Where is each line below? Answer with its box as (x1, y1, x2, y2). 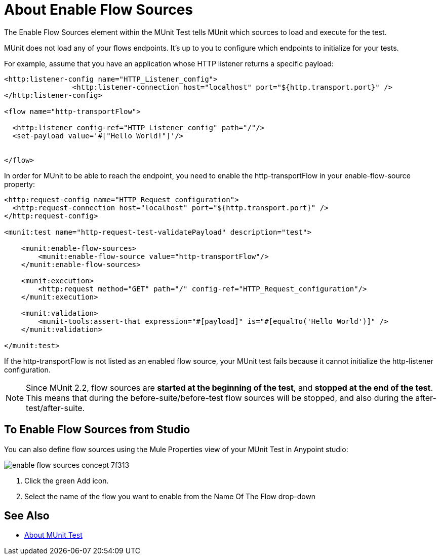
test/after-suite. (26, 402, 85, 413)
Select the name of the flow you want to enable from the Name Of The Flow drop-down (24, 492, 316, 501)
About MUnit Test (24, 531, 83, 540)
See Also (4, 509, 50, 523)
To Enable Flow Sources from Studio (4, 423, 190, 436)
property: (4, 179, 35, 189)
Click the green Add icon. (24, 476, 109, 485)
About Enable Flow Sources (4, 1, 193, 18)
